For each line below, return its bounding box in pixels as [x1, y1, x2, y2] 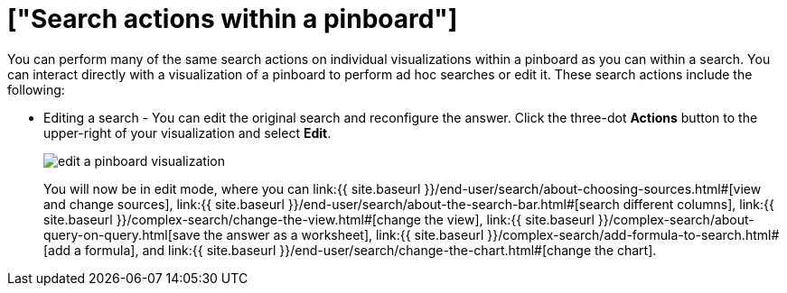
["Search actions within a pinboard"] [7, 4, 458, 34]
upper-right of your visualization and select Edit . [43, 124, 332, 141]
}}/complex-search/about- [597, 211, 754, 227]
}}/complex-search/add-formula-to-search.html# [487, 226, 780, 243]
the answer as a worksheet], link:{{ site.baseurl [203, 226, 484, 243]
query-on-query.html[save [43, 226, 201, 243]
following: [7, 81, 65, 97]
